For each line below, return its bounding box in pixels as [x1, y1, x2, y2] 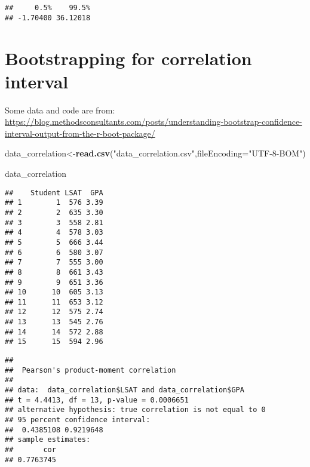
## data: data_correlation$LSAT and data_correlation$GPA [5, 386, 244, 395]
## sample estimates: [5, 435, 91, 444]
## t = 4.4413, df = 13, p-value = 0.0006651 [5, 395, 189, 404]
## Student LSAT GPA [5, 188, 103, 197]
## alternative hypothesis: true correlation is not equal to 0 [5, 405, 266, 414]
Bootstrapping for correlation [5, 45, 252, 70]
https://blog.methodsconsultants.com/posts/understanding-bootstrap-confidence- [5, 115, 302, 128]
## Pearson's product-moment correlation [5, 365, 176, 374]
